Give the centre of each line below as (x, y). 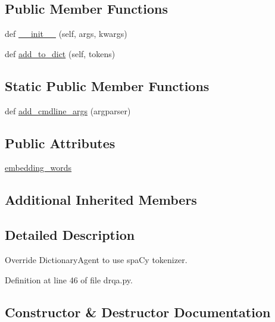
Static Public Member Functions (107, 85)
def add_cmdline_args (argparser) (68, 110)
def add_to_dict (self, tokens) (60, 53)
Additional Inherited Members (101, 200)
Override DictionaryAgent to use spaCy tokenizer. (96, 259)
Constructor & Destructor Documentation (138, 312)
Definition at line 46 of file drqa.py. (69, 279)
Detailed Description (70, 235)
